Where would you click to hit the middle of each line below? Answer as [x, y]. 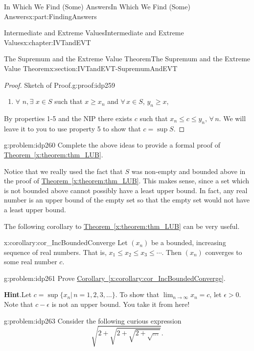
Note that [19, 304]
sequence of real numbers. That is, [55, 252]
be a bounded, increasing [189, 242]
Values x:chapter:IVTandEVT [47, 42]
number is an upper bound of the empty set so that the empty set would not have [127, 200]
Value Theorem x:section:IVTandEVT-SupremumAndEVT [91, 68]
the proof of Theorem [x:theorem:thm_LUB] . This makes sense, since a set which [127, 181]
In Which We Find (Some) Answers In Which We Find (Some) [97, 6]
